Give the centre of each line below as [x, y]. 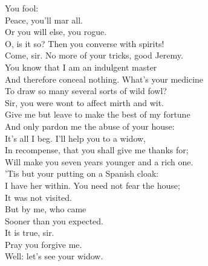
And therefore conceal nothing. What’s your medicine [104, 79]
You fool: [22, 8]
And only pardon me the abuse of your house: [90, 126]
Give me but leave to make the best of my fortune [98, 114]
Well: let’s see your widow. [54, 256]
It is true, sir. [30, 233]
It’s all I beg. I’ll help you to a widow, [76, 138]
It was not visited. [38, 197]
